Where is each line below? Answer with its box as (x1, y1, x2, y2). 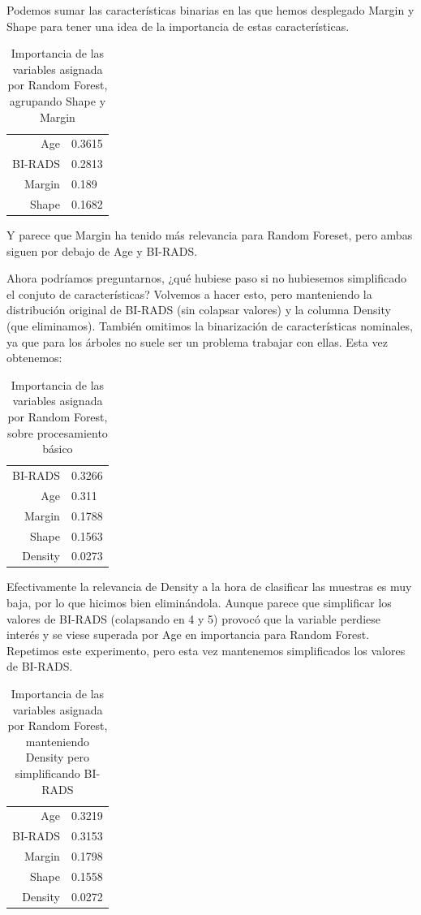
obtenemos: (6, 349, 62, 366)
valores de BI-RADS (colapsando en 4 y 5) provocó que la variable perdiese (6, 610, 380, 627)
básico (42, 440, 73, 457)
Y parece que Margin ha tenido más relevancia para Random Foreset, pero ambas (6, 227, 413, 244)
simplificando (15, 765, 80, 781)
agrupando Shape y (9, 92, 106, 109)
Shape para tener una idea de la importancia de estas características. (6, 17, 350, 34)
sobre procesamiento (6, 424, 108, 441)
